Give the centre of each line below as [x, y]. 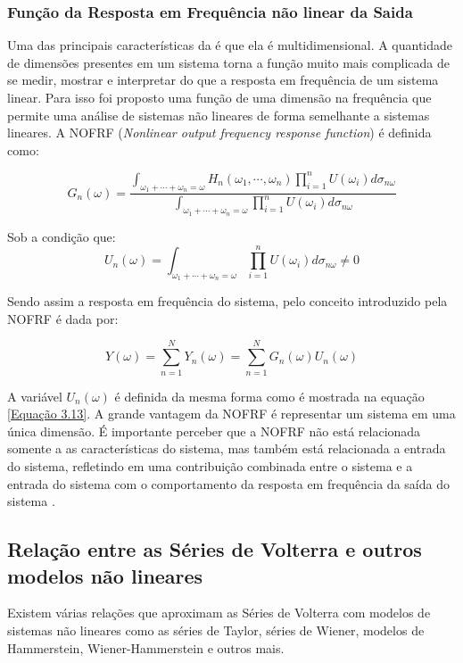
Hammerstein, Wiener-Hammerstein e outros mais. [146, 647]
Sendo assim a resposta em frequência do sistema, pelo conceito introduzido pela [227, 301]
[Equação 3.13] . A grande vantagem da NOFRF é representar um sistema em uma [231, 414]
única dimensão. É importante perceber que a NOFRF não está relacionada [214, 431]
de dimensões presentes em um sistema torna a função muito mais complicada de [228, 62]
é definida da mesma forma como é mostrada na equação [269, 396]
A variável [35, 396]
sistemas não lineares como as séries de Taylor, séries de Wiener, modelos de [216, 630]
